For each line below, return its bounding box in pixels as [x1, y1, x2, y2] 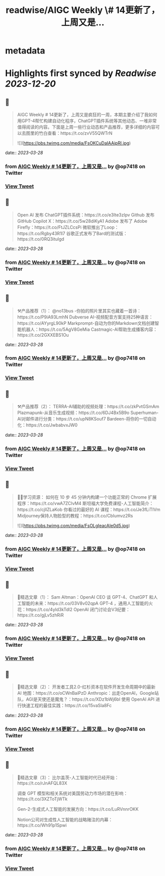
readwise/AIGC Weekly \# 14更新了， [5, 4, 160, 16]
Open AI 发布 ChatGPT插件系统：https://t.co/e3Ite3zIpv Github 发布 [17, 211, 155, 218]
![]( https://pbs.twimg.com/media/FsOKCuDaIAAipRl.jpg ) [17, 140, 131, 146]
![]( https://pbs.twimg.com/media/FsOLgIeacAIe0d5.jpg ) [17, 522, 131, 528]
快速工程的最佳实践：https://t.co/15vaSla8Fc [21, 703, 112, 709]
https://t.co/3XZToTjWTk [17, 796, 68, 802]
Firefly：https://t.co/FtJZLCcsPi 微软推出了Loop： [17, 224, 119, 230]
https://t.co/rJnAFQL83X [17, 780, 67, 786]
